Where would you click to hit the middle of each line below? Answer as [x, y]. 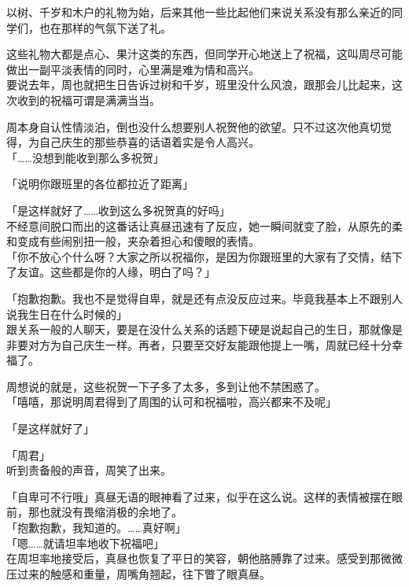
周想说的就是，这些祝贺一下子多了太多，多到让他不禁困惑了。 [166, 386]
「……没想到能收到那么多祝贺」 [85, 157]
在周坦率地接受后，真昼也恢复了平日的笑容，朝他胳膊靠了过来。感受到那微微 [204, 558]
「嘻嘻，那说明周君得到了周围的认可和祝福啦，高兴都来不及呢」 [171, 402]
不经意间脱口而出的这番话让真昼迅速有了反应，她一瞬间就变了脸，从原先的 [199, 225]
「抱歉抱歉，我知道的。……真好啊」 [96, 528]
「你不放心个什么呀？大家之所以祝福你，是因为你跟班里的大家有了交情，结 [199, 256]
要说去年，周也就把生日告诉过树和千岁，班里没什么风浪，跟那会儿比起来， [199, 85]
